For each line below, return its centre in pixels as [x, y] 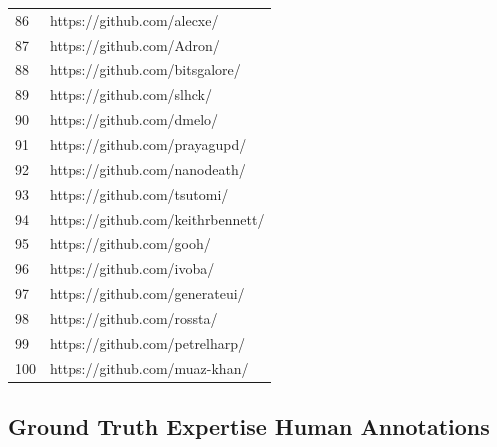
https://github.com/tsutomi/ [139, 193]
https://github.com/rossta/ [134, 317]
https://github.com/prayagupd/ [148, 143]
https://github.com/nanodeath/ [148, 168]
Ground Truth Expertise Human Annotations [249, 426]
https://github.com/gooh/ [130, 243]
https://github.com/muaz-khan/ [149, 367]
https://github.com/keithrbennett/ [157, 218]
